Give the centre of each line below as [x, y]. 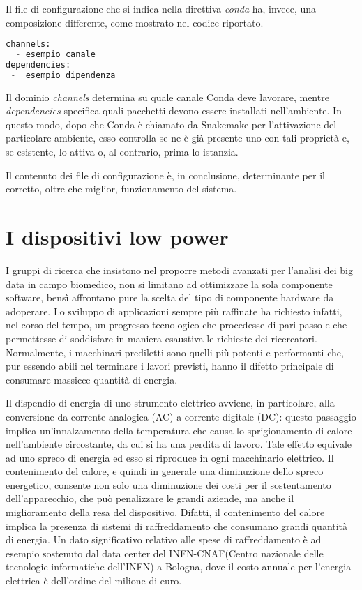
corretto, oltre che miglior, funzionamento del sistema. [121, 189]
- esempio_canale [55, 55]
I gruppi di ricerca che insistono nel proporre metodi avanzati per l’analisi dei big [179, 270]
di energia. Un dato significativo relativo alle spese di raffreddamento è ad [164, 539]
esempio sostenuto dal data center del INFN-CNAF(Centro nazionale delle [165, 553]
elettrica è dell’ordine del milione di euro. [94, 581]
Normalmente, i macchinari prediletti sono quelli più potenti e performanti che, [175, 352]
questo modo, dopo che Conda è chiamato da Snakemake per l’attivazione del [171, 124]
